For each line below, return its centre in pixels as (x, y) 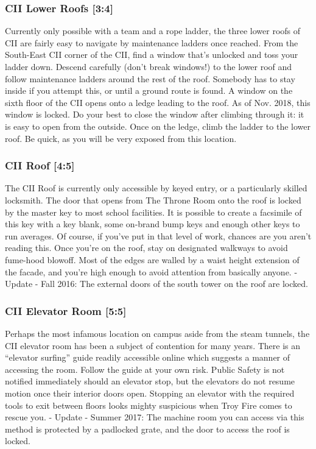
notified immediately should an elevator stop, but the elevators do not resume (150, 381)
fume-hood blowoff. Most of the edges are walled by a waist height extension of (152, 259)
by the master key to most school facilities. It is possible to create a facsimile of (153, 212)
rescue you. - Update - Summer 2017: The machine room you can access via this (155, 417)
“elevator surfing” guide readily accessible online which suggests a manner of (148, 357)
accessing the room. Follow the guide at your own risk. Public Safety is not (145, 369)
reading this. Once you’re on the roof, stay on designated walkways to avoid (146, 248)
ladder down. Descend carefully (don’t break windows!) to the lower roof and (149, 66)
